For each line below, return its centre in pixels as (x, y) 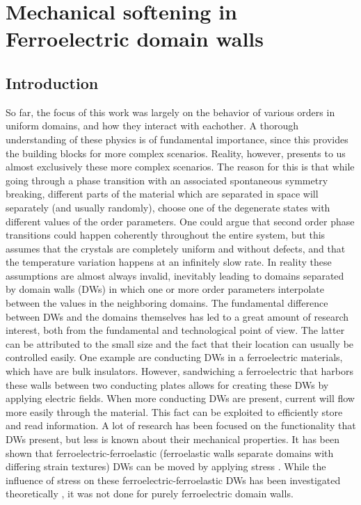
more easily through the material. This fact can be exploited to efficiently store (174, 411)
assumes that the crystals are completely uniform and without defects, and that (176, 248)
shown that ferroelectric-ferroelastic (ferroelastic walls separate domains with (170, 452)
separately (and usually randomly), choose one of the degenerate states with (168, 207)
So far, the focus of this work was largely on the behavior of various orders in (170, 112)
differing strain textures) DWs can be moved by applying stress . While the (166, 466)
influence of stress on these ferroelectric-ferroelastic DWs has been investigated (173, 480)
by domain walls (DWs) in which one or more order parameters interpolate (165, 289)
